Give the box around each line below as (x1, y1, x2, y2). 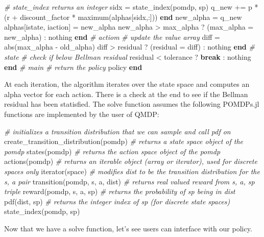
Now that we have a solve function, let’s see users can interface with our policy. (4, 223, 252, 233)
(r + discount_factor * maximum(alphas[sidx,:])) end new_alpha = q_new (4, 11, 242, 22)
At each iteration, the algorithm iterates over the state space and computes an (4, 79, 250, 89)
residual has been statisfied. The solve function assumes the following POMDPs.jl (4, 99, 259, 109)
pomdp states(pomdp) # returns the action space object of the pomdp (4, 146, 221, 156)
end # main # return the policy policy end (4, 61, 142, 72)
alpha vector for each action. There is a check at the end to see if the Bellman (4, 88, 248, 99)
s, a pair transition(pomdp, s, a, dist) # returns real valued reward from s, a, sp (4, 176, 255, 186)
